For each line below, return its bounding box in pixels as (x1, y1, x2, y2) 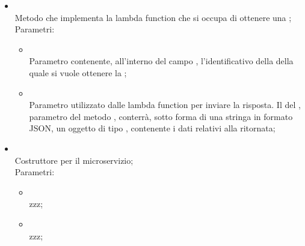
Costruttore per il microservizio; (14, 154, 134, 166)
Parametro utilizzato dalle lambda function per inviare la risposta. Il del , (29, 98, 301, 111)
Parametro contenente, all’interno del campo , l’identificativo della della (29, 55, 294, 67)
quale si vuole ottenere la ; (29, 66, 127, 79)
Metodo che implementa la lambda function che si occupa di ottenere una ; (14, 11, 292, 23)
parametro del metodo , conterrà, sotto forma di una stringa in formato (29, 110, 293, 122)
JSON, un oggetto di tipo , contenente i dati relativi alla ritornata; (29, 122, 276, 134)
